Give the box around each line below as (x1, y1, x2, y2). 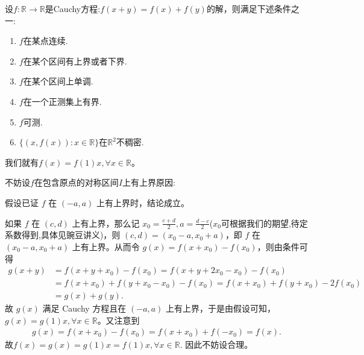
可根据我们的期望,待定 (221, 216, 308, 229)
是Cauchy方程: (45, 2, 101, 14)
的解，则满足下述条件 (206, 2, 291, 14)
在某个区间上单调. (23, 75, 93, 87)
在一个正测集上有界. (23, 95, 102, 107)
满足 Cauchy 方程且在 (42, 302, 127, 315)
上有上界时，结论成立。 (96, 196, 189, 209)
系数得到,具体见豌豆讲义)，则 (5, 228, 121, 241)
